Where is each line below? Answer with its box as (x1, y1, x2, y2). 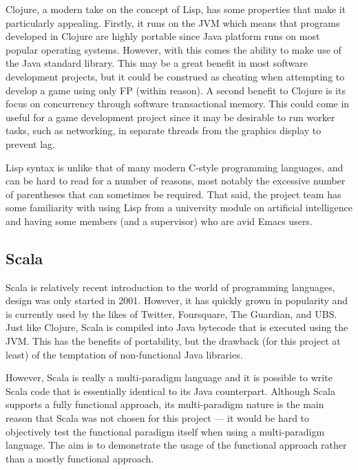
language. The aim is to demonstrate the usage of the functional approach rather (6, 438, 347, 452)
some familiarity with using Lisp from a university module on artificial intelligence (6, 200, 352, 215)
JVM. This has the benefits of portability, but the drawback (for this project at (6, 334, 341, 348)
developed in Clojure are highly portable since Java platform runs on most (6, 29, 320, 43)
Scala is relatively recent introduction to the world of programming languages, (6, 279, 335, 294)
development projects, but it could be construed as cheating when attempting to (6, 69, 345, 83)
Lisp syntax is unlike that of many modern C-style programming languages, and (6, 160, 344, 174)
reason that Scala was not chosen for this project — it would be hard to (6, 411, 310, 425)
